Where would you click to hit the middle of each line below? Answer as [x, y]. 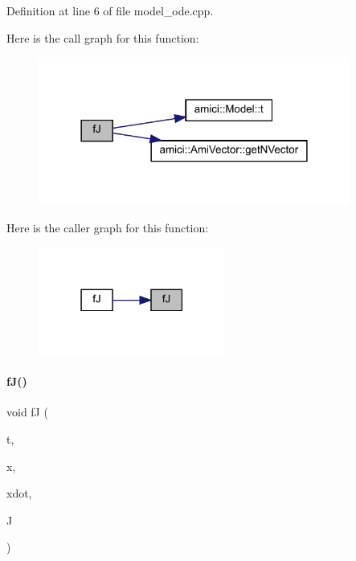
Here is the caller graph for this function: [108, 227]
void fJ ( [27, 412]
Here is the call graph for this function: [103, 37]
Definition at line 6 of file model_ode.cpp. [110, 10]
